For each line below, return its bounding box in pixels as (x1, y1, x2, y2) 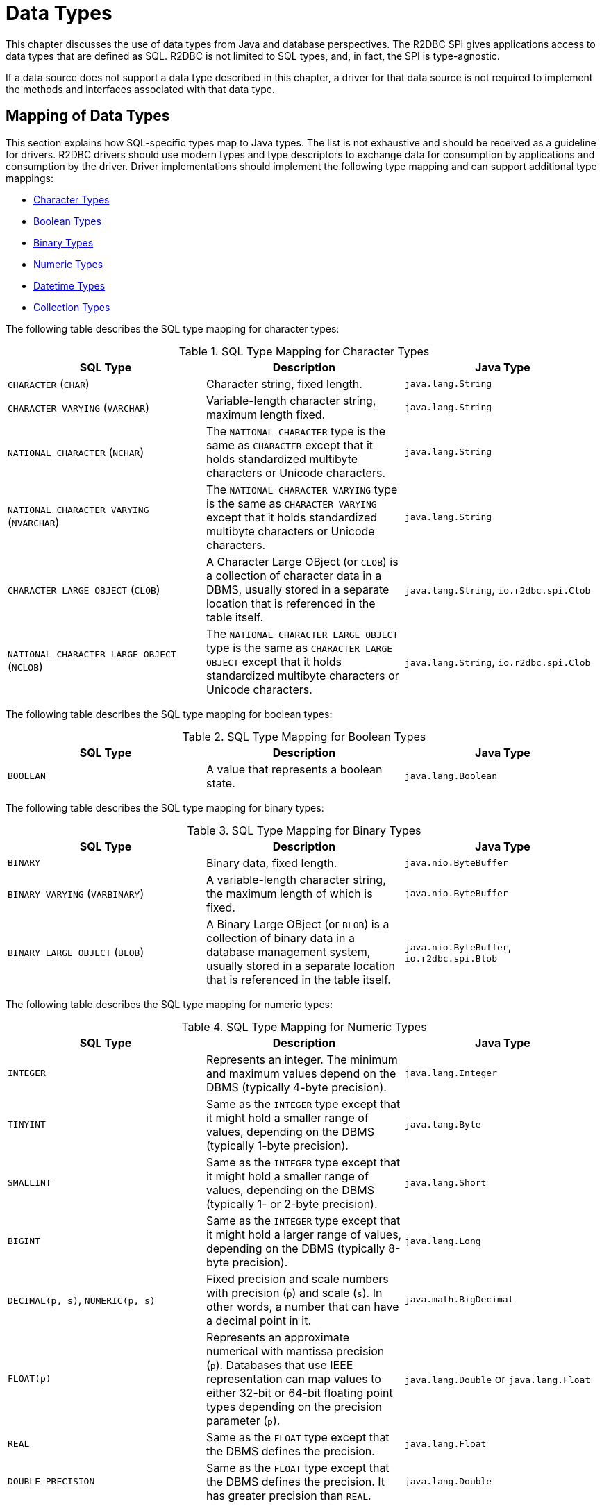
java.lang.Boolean (404, 771, 498, 782)
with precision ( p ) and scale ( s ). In (206, 1285, 383, 1300)
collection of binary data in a (206, 930, 355, 945)
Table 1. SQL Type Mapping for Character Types (178, 344, 430, 358)
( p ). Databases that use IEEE (206, 1357, 353, 1372)
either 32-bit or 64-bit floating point (206, 1385, 393, 1400)
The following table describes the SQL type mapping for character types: (6, 322, 340, 335)
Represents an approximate (206, 1330, 350, 1344)
